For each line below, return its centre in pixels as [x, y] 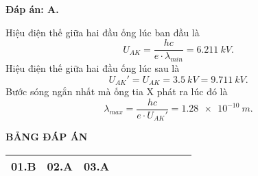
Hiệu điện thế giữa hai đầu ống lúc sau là [93, 68]
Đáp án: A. [32, 9]
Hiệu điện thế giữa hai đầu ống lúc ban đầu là [103, 32]
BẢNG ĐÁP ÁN [47, 137]
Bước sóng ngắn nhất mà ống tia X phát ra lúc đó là [117, 91]
